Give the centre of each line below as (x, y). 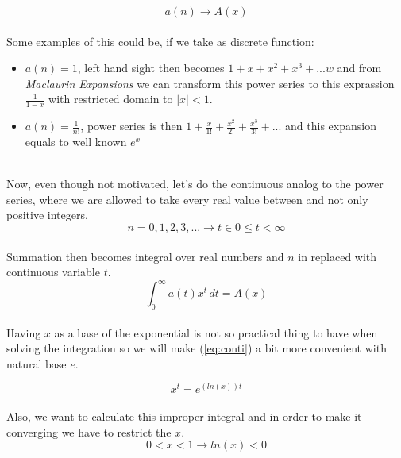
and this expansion (331, 126)
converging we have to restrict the (89, 431)
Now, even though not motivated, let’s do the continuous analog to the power (195, 184)
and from (359, 68)
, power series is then (131, 126)
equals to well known (76, 142)
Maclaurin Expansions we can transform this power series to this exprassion (210, 83)
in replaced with (337, 256)
